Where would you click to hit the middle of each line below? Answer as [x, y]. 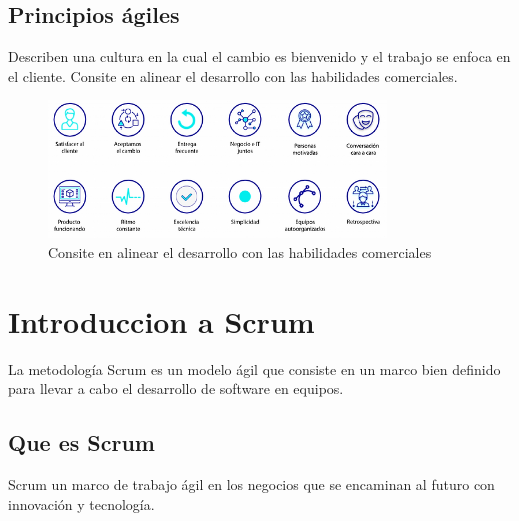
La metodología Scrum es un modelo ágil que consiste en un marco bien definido [254, 368]
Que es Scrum [81, 442]
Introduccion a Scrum [161, 320]
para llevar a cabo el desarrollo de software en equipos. [176, 388]
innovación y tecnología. [81, 503]
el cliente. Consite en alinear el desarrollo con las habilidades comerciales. [233, 75]
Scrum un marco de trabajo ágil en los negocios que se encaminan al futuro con [251, 484]
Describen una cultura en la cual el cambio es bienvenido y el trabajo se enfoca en [259, 56]
